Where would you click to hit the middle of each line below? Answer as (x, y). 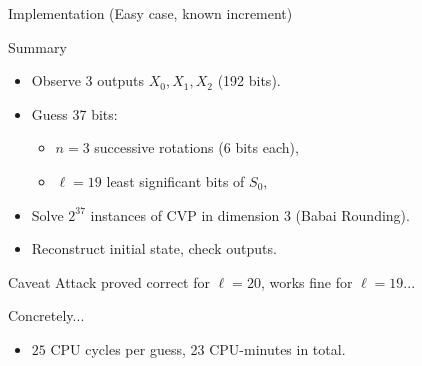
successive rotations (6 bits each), (196, 147)
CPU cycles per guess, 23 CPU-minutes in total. (198, 348)
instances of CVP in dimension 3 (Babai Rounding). (250, 214)
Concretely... (46, 315)
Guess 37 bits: (74, 113)
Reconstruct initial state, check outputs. (154, 248)
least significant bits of (175, 180)
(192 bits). (249, 80)
